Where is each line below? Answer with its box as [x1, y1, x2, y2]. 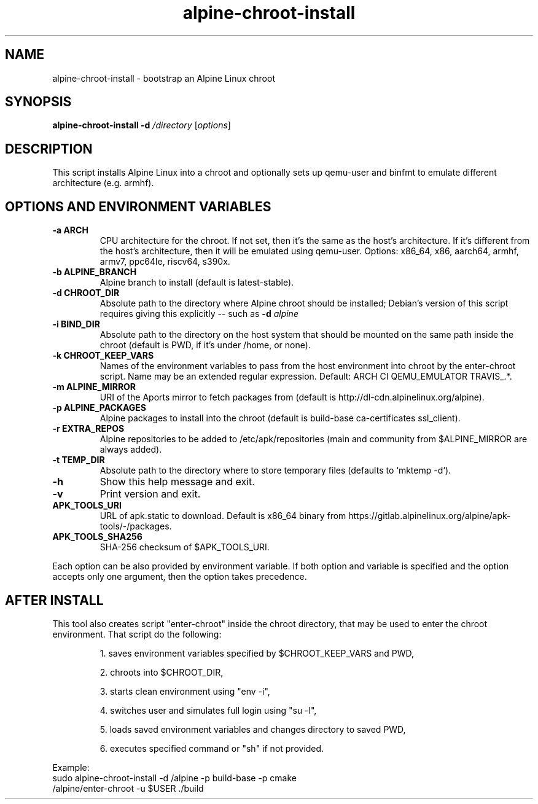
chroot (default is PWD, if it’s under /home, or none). [99, 340, 311, 351]
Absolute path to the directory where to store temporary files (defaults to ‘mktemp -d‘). [99, 465, 451, 476]
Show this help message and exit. [99, 475, 255, 488]
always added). [99, 444, 162, 455]
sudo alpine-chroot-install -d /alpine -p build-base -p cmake [52, 772, 297, 783]
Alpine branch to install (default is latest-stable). [99, 277, 294, 288]
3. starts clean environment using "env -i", [99, 685, 270, 697]
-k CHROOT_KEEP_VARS [52, 350, 154, 361]
